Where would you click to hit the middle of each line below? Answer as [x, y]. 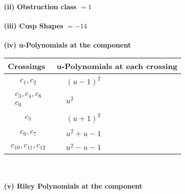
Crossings [27, 66]
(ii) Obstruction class [40, 6]
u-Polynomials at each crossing [117, 66]
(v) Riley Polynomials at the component [73, 185]
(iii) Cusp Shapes [34, 26]
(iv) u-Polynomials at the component [68, 45]
